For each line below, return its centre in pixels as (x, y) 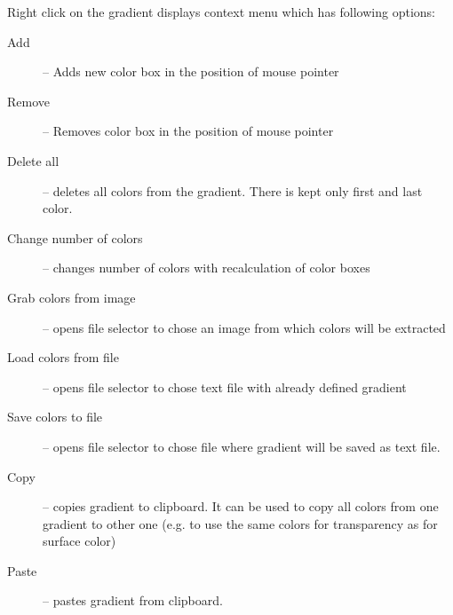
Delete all (33, 160)
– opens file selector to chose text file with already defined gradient (225, 386)
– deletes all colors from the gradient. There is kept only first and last (233, 190)
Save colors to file (55, 417)
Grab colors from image (72, 297)
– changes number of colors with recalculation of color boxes (207, 268)
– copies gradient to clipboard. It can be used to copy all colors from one (241, 506)
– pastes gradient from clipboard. (133, 600)
